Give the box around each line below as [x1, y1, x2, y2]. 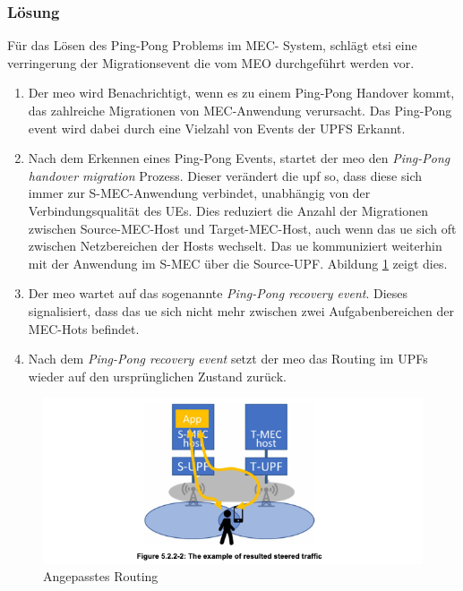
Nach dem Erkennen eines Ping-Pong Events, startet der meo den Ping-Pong [28, 149, 450, 167]
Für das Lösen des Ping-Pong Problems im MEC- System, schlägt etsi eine [7, 36, 417, 55]
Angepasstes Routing [43, 567, 159, 586]
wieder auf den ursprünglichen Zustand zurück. [28, 366, 287, 385]
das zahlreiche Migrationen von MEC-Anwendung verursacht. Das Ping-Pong [28, 101, 452, 119]
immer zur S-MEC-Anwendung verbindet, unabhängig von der [28, 184, 371, 202]
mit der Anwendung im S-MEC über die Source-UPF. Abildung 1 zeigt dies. [28, 253, 448, 272]
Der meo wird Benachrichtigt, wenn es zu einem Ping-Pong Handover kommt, [28, 83, 455, 102]
